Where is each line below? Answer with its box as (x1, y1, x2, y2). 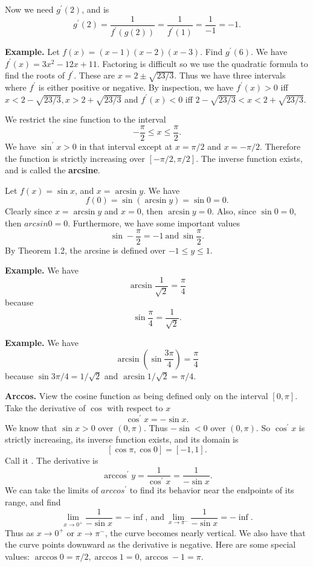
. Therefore (259, 139, 301, 152)
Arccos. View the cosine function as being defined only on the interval (5, 389, 268, 402)
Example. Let (5, 45, 60, 57)
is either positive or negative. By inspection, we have (38, 80, 234, 93)
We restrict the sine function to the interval (5, 113, 166, 126)
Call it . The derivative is (5, 453, 98, 466)
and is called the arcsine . (5, 164, 100, 176)
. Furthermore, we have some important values (68, 216, 240, 229)
